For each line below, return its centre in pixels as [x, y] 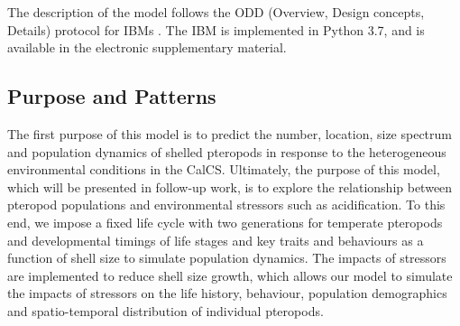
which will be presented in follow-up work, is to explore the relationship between [230, 186]
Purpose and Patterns [112, 96]
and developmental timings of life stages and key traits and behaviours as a [216, 240]
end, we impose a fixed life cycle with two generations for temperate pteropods [225, 222]
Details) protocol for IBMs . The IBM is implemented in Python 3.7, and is [216, 29]
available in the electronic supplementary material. [147, 47]
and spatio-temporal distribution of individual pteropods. [166, 310]
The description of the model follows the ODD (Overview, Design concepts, [216, 12]
